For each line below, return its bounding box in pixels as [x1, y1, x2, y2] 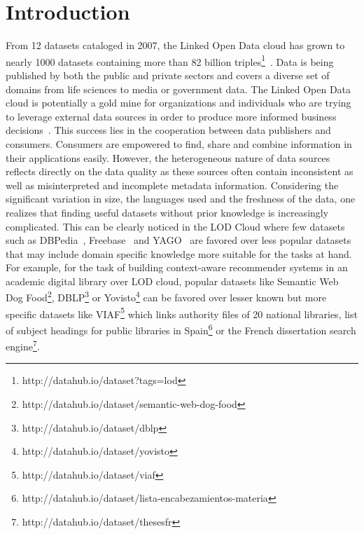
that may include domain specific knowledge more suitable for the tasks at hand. [6, 246, 352, 261]
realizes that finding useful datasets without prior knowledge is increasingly [6, 205, 329, 219]
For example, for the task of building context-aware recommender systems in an [6, 260, 348, 275]
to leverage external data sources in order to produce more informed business [6, 109, 337, 123]
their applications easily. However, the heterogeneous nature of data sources [6, 150, 330, 165]
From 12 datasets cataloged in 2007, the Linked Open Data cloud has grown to [6, 38, 345, 53]
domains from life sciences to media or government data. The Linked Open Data [6, 81, 351, 96]
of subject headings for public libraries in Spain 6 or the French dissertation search [6, 320, 356, 337]
